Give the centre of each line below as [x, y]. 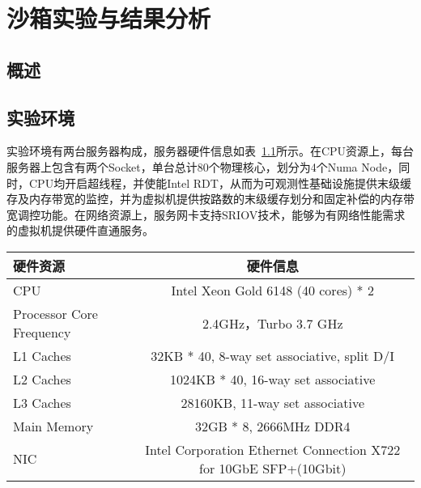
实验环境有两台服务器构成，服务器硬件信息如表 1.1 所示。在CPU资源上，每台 [210, 151]
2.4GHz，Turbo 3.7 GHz [272, 323]
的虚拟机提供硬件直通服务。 [80, 230]
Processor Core [55, 313]
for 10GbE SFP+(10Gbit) [272, 468]
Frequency [42, 332]
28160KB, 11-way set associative [273, 402]
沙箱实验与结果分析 [109, 18]
